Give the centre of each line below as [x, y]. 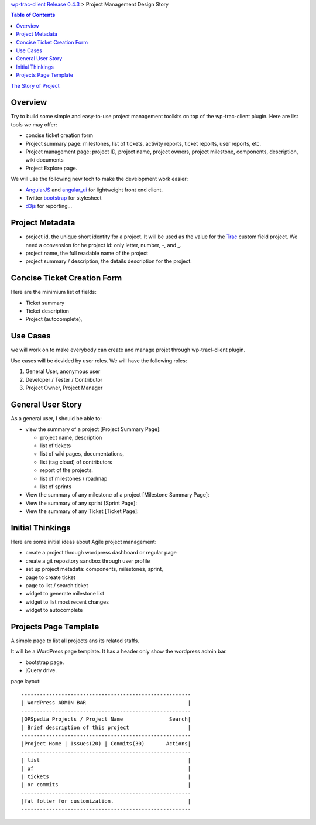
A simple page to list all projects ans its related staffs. [75, 641]
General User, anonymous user [63, 371]
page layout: [26, 681]
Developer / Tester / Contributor [64, 379]
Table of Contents [33, 15]
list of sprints [56, 487]
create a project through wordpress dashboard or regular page [101, 553]
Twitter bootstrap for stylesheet [63, 198]
